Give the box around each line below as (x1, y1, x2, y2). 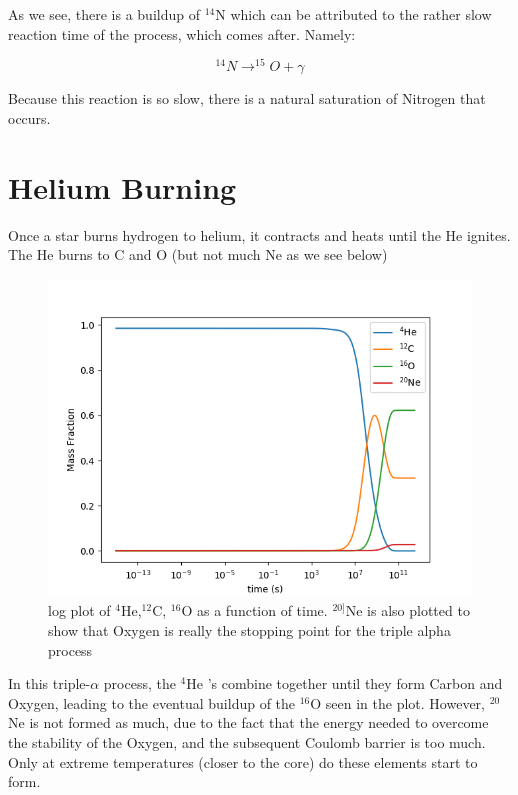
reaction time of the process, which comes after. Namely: (8, 23, 356, 44)
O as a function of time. (181, 600, 328, 621)
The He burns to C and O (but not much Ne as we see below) (8, 244, 388, 265)
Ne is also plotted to (345, 600, 470, 621)
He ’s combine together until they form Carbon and (186, 673, 503, 694)
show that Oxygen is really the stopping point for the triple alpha (48, 619, 451, 640)
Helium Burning (8, 166, 237, 207)
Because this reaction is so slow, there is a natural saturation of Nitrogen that (8, 88, 486, 109)
